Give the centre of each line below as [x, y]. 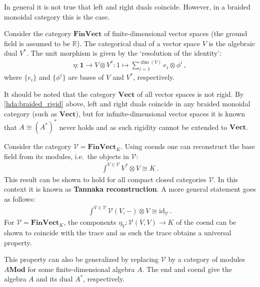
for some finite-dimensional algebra [81, 269]
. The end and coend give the [187, 269]
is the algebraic [232, 43]
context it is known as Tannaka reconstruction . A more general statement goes [130, 189]
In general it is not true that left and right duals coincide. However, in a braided [127, 7]
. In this [226, 179]
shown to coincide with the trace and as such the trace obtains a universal [118, 232]
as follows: [20, 199]
